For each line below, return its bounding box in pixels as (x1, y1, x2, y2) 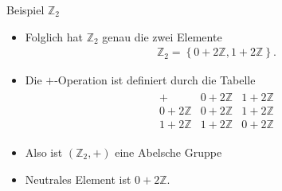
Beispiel (6, 2, 45, 18)
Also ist (25, 143, 63, 160)
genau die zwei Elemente (102, 28, 222, 45)
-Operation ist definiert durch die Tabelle (54, 72, 256, 88)
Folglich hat (25, 28, 83, 45)
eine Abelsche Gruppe (115, 143, 222, 160)
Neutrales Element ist (25, 170, 131, 187)
